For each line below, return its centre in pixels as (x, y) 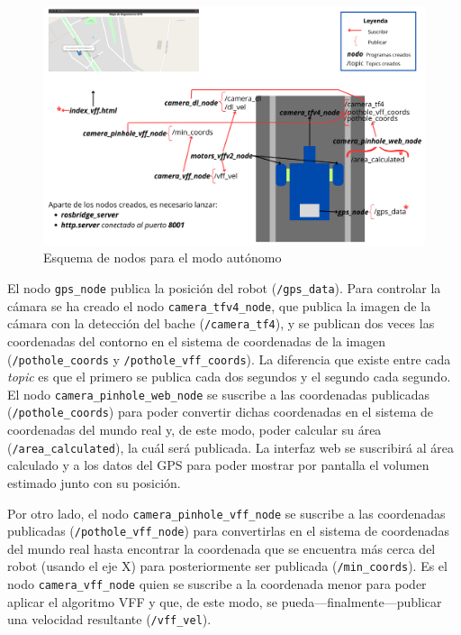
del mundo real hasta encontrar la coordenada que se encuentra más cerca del (221, 548)
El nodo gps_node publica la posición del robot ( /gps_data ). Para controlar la (224, 287)
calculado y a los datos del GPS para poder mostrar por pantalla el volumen (218, 465)
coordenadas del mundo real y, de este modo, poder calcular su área (194, 430)
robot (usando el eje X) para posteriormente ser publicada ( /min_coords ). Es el (227, 566)
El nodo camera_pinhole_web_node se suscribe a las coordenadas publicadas (219, 394)
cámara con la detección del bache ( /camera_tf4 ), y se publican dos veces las (221, 323)
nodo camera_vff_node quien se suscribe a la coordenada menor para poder (217, 584)
